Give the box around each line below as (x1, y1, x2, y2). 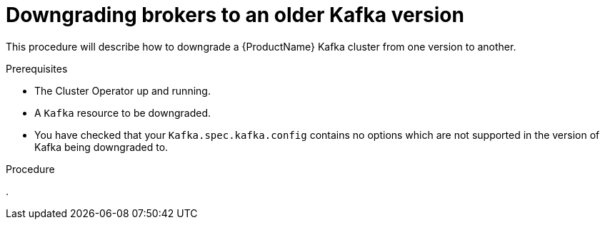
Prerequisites (6, 62, 68, 75)
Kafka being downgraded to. (34, 140, 169, 153)
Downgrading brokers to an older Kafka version (6, 3, 464, 27)
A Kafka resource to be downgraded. (34, 106, 211, 119)
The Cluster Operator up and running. (34, 84, 211, 97)
